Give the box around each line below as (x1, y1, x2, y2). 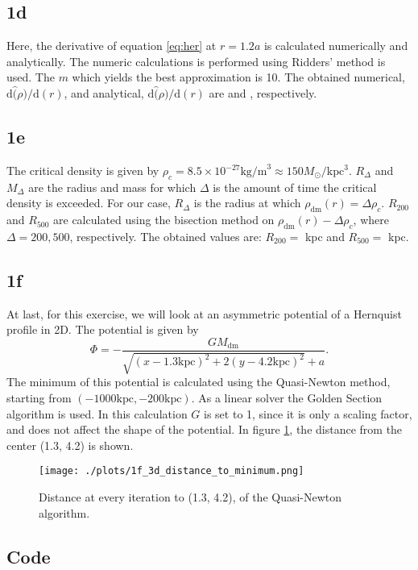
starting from (6, 389, 72, 406)
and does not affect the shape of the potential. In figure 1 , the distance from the (6, 421, 403, 438)
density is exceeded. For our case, (6, 194, 171, 211)
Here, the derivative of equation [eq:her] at (6, 37, 217, 54)
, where (353, 211, 389, 228)
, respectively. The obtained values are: (69, 227, 262, 244)
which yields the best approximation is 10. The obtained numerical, (72, 69, 405, 85)
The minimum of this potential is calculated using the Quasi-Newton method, (6, 373, 391, 390)
